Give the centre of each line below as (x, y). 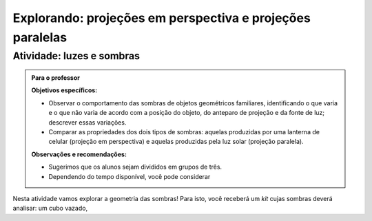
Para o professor (56, 78)
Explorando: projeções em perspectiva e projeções (162, 18)
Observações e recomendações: (79, 154)
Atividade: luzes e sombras (76, 56)
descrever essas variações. (87, 122)
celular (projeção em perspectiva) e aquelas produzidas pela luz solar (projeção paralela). (176, 142)
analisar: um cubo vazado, (50, 208)
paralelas (40, 37)
